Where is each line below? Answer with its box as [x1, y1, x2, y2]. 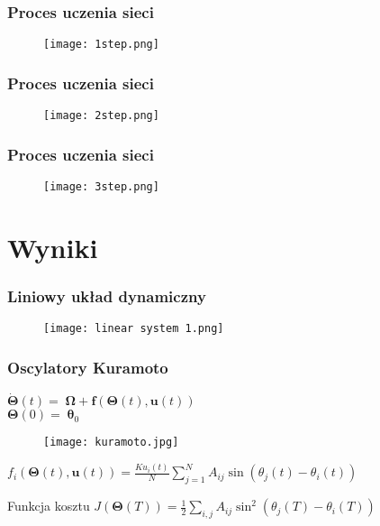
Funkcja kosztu [7, 496, 90, 515]
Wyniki [7, 228, 98, 265]
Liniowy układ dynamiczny [7, 284, 206, 307]
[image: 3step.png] [43, 180, 159, 193]
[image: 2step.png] [43, 109, 159, 123]
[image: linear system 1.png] [43, 322, 224, 336]
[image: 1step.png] [43, 38, 159, 51]
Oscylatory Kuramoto [7, 355, 168, 378]
